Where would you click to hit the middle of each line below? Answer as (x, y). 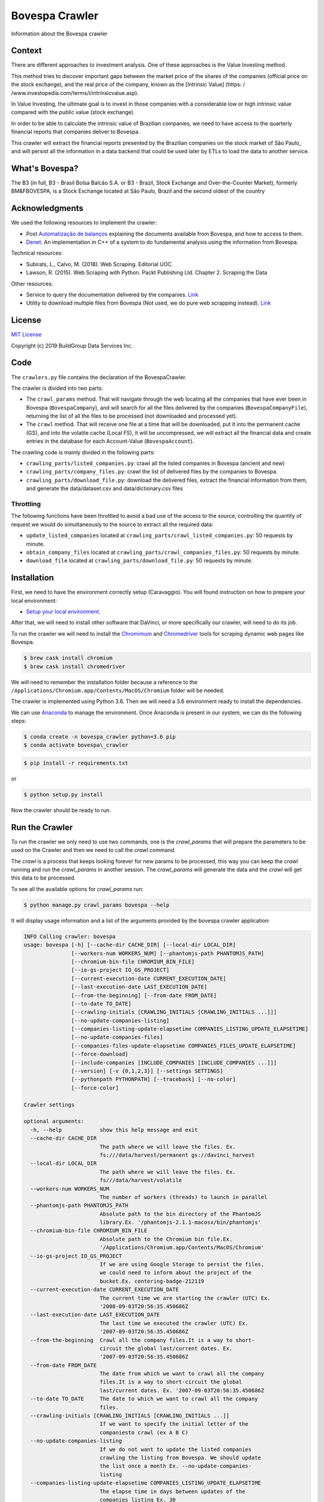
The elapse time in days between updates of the (172, 1491)
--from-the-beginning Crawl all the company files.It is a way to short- (142, 1340)
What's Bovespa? (45, 168)
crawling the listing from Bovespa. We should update (180, 1458)
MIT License (26, 335)
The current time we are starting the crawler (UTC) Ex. (185, 1298)
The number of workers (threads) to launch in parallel (183, 1197)
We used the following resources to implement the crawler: (84, 223)
